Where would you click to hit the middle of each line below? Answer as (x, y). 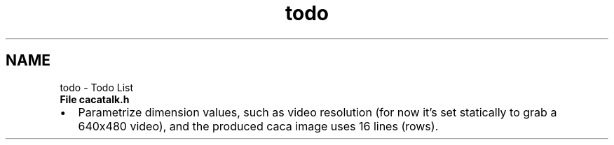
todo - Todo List (97, 87)
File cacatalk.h (95, 99)
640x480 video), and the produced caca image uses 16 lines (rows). (258, 126)
